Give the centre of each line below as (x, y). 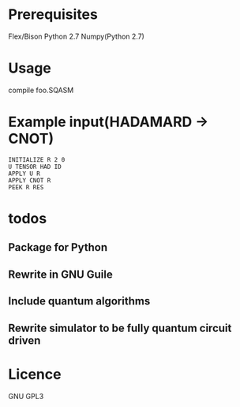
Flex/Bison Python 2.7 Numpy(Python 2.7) (76, 36)
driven (24, 340)
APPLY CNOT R (30, 180)
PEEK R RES (26, 187)
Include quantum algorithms (79, 301)
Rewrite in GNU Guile (60, 274)
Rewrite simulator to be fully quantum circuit (120, 328)
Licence (35, 374)
